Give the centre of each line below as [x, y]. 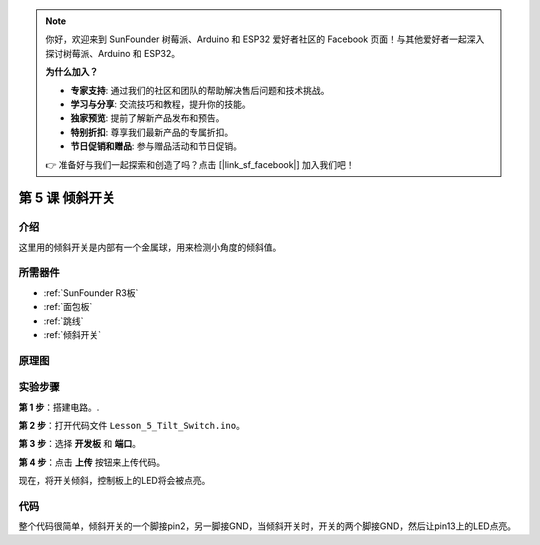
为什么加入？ [72, 72]
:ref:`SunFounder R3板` [91, 292]
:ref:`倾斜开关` [72, 334]
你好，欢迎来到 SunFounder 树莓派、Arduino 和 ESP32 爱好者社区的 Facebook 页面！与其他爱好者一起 [256, 39]
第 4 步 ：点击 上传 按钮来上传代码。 [91, 462]
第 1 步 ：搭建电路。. [59, 407]
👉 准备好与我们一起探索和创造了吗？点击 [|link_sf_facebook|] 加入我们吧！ [200, 164]
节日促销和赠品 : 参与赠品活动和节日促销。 [156, 146]
